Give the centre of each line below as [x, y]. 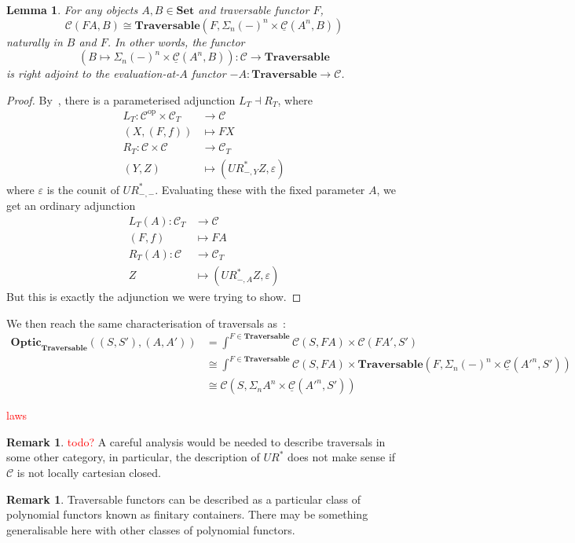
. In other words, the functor [176, 41]
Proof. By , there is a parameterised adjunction [121, 99]
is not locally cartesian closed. [89, 472]
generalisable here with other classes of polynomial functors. [151, 529]
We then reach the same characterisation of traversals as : [146, 323]
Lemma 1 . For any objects [72, 9]
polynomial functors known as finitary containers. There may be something [187, 514]
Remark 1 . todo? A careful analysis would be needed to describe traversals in [196, 441]
